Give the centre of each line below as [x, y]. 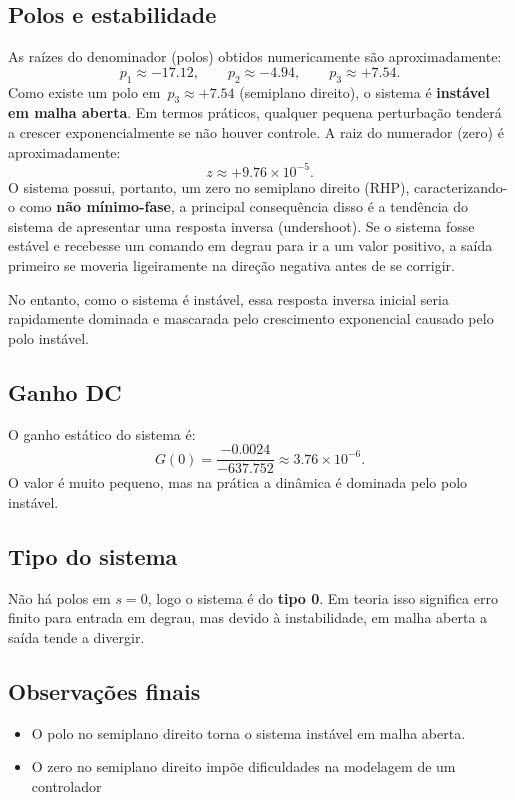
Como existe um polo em [84, 91]
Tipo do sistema [93, 555]
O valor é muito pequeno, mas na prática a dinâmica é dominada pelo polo [238, 482]
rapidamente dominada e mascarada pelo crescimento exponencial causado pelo [251, 318]
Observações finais [104, 690]
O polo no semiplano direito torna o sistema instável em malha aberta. [248, 732]
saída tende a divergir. [76, 636]
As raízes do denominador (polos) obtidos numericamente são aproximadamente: [255, 56]
